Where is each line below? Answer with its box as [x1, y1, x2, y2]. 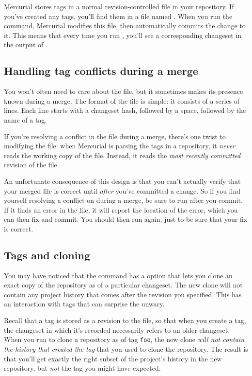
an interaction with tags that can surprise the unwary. [4, 299, 165, 309]
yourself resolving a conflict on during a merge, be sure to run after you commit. [4, 195, 243, 205]
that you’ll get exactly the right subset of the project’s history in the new [4, 353, 222, 363]
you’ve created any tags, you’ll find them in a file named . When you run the [4, 11, 233, 21]
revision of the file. [4, 160, 59, 170]
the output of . [4, 39, 47, 50]
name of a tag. [4, 114, 47, 125]
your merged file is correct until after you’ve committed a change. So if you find [4, 185, 240, 196]
